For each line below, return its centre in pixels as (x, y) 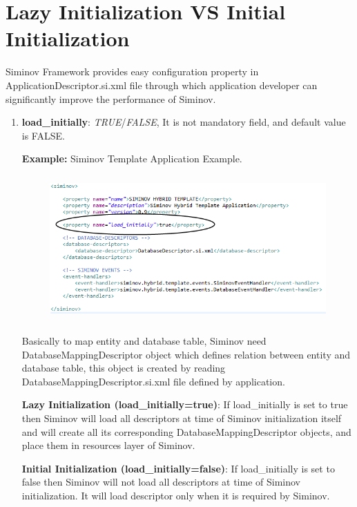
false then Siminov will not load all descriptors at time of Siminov (161, 482)
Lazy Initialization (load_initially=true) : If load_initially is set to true (185, 404)
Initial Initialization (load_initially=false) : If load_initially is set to (178, 468)
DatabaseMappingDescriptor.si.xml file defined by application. (153, 381)
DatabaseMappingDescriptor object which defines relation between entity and (186, 354)
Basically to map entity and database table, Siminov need (144, 341)
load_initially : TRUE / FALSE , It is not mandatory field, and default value (184, 122)
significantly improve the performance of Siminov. (111, 98)
